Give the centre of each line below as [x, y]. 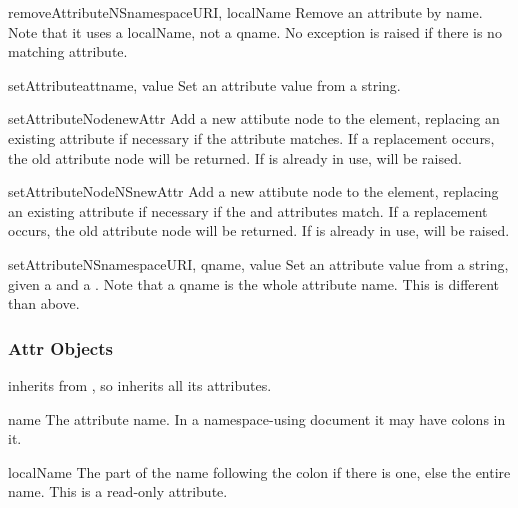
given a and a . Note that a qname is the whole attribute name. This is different [254, 283]
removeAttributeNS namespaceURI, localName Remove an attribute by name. [245, 12]
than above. [44, 303]
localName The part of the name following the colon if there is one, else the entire [259, 471]
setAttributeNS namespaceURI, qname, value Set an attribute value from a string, [258, 263]
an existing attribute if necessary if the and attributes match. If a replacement [248, 210]
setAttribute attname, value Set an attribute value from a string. [204, 84]
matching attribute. [68, 51]
